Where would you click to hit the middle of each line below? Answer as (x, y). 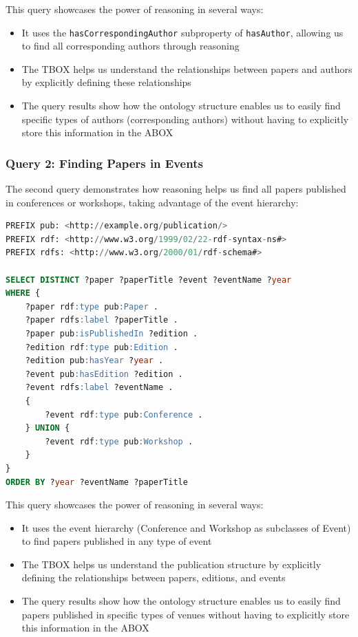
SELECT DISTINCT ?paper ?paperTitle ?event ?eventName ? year (149, 280)
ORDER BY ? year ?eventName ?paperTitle (97, 482)
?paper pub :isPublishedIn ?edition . (112, 333)
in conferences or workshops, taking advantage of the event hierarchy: (152, 202)
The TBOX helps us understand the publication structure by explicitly (171, 564)
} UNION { (48, 428)
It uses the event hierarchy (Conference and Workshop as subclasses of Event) (186, 527)
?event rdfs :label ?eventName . (99, 388)
